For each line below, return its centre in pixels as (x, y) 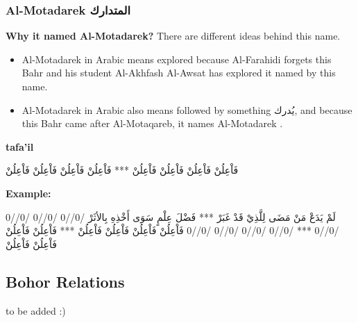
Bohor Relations (65, 281)
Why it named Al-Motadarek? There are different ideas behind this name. (173, 36)
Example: (28, 193)
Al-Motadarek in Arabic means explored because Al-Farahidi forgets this (177, 59)
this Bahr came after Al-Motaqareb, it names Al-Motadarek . (152, 123)
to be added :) (36, 310)
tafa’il (20, 146)
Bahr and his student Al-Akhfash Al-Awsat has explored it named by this (179, 73)
